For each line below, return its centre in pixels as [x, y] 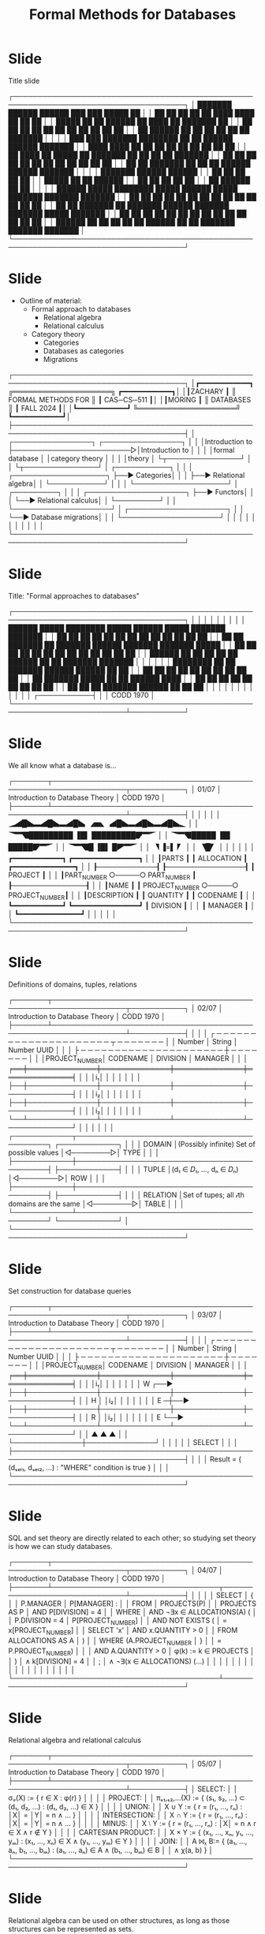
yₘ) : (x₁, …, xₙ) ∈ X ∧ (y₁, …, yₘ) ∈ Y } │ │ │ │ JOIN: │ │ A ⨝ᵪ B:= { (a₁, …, [128, 1841]
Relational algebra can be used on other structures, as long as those [119, 1920]
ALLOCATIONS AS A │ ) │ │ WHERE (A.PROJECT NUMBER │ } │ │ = [115, 1641]
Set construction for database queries [70, 1290]
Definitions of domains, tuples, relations [73, 984]
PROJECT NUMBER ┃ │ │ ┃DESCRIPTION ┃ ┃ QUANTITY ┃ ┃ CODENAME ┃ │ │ [132, 896]
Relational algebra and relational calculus [75, 1740]
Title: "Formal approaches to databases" [74, 596]
